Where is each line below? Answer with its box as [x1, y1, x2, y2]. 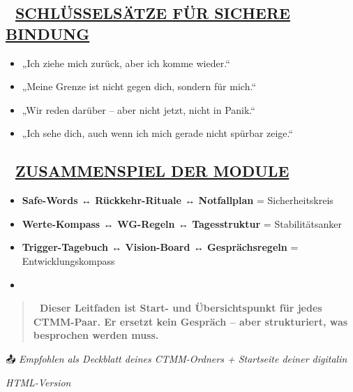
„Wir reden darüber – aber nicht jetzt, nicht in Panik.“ [22, 102, 255, 117]
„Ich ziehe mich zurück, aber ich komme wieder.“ [22, 55, 230, 70]
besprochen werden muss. [33, 328, 159, 342]
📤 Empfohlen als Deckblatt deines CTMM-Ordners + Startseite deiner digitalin [6, 351, 347, 365]
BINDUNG [6, 22, 90, 44]
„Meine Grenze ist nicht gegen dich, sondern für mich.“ [22, 79, 256, 94]
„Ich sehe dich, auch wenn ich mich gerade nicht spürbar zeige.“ [22, 126, 294, 140]
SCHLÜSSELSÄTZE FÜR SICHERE [15, 2, 290, 24]
